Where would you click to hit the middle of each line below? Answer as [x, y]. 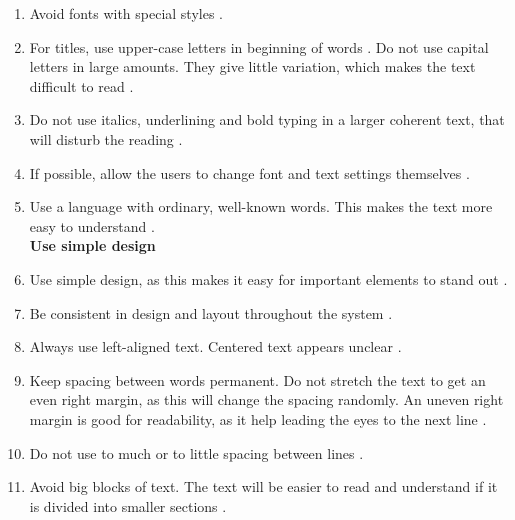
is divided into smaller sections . [128, 505]
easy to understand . [92, 225]
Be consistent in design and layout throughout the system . [211, 312]
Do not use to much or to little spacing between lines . [196, 452]
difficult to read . [81, 85]
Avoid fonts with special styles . [126, 13]
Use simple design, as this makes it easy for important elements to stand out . [268, 278]
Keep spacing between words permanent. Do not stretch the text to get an [257, 379]
